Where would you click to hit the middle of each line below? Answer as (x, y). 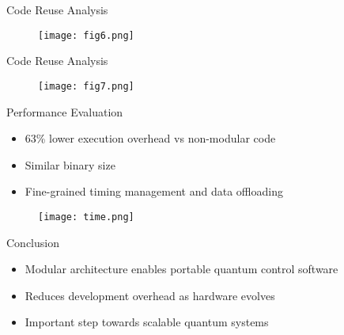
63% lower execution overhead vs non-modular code (150, 138)
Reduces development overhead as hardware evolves (150, 295)
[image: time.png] (86, 217)
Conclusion (33, 242)
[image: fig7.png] (86, 86)
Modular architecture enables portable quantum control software (181, 269)
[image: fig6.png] (86, 35)
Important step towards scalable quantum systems (147, 322)
